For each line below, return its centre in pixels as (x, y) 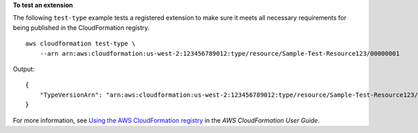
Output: (24, 69)
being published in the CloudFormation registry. (81, 27)
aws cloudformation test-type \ (80, 44)
